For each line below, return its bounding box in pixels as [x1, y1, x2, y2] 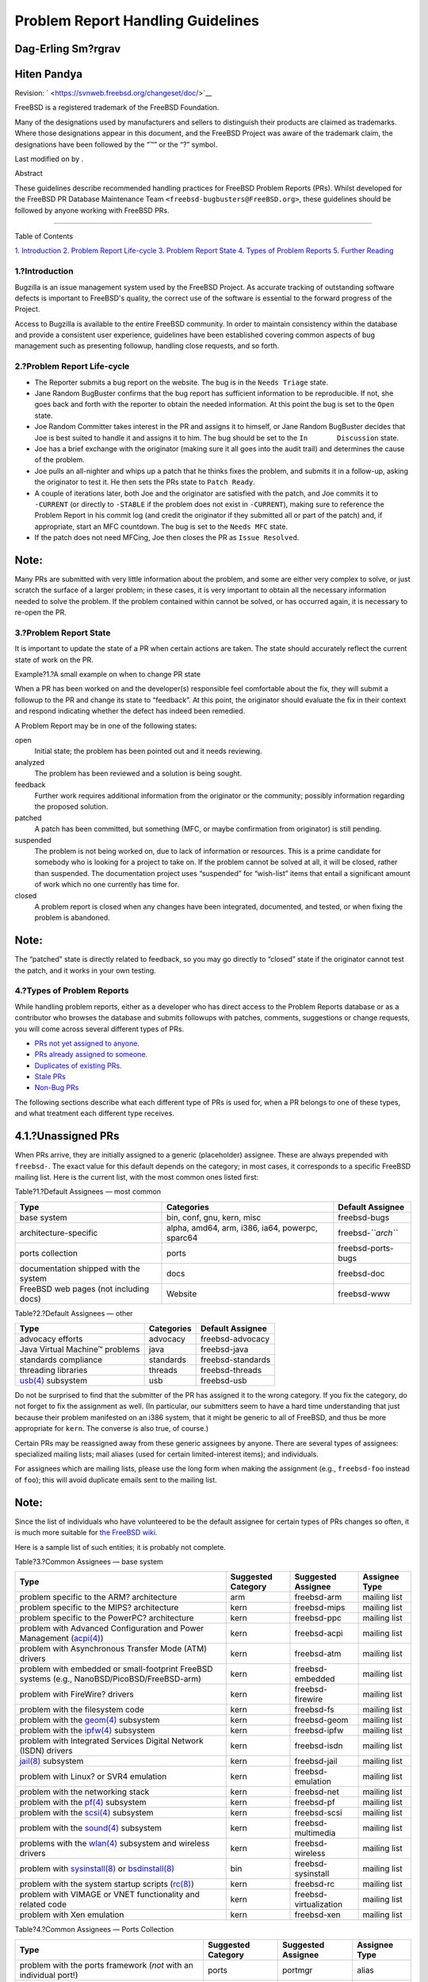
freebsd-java [200, 1344, 249, 1355]
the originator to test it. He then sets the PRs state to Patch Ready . [34, 477, 255, 487]
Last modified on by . [14, 155, 84, 164]
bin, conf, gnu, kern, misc [166, 1211, 262, 1222]
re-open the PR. [14, 607, 67, 618]
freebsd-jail [294, 1756, 338, 1767]
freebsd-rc [294, 1879, 335, 1890]
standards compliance [19, 1354, 103, 1365]
